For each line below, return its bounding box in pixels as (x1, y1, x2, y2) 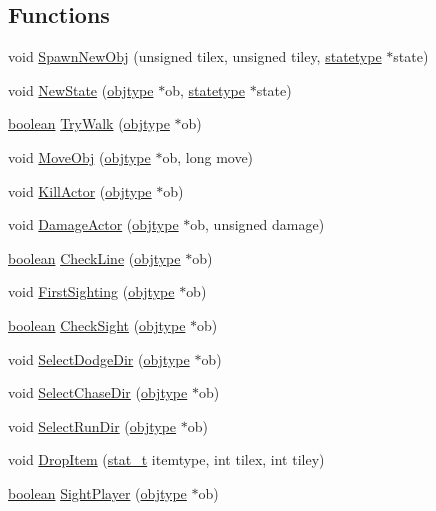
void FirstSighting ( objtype (8, 281, 175, 302)
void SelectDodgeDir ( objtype (8, 348, 190, 369)
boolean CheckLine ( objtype (8, 247, 181, 268)
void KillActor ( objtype (8, 180, 152, 201)
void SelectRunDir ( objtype (8, 415, 177, 436)
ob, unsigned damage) (190, 214, 325, 235)
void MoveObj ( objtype (8, 146, 151, 167)
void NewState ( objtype (8, 79, 154, 100)
